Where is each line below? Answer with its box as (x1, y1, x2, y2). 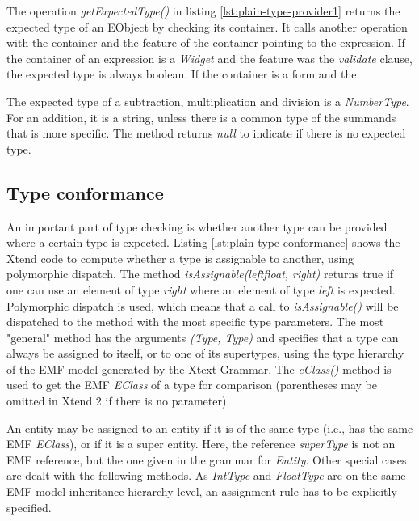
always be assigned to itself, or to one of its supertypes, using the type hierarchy (6, 345, 404, 362)
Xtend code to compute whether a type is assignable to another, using (6, 249, 354, 266)
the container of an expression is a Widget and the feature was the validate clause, (6, 49, 413, 66)
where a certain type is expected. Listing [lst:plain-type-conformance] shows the (6, 234, 400, 251)
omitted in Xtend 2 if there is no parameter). (6, 392, 230, 409)
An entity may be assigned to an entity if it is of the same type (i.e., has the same (6, 419, 413, 436)
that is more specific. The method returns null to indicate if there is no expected (6, 125, 406, 142)
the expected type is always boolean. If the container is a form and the (6, 66, 357, 83)
